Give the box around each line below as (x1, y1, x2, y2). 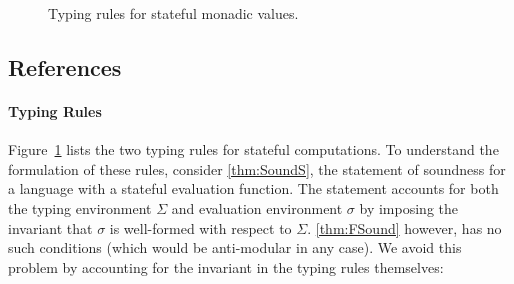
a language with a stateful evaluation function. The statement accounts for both (8, 178, 499, 199)
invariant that (8, 217, 93, 238)
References (8, 51, 122, 82)
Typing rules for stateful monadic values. (48, 3, 299, 23)
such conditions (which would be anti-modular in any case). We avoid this (8, 237, 462, 258)
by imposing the (359, 197, 458, 218)
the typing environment (8, 197, 152, 218)
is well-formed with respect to (109, 217, 292, 238)
